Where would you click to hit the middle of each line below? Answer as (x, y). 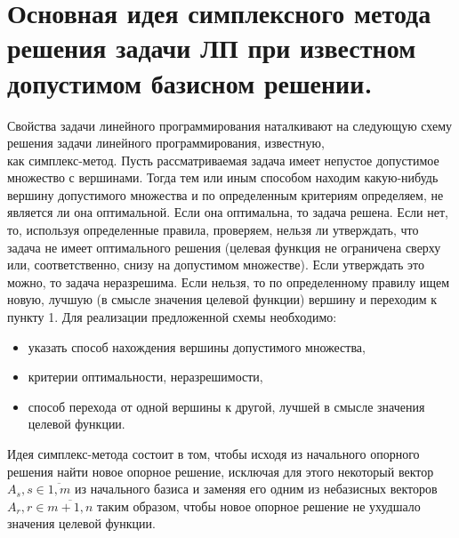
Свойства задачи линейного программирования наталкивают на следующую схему (230, 125)
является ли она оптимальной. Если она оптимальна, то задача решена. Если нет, (228, 212)
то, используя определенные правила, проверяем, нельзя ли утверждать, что (213, 230)
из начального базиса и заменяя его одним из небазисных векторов (256, 489)
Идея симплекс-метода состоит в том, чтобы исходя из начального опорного (213, 454)
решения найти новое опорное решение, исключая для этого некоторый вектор (221, 471)
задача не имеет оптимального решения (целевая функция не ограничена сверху (224, 247)
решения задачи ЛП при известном (212, 48)
